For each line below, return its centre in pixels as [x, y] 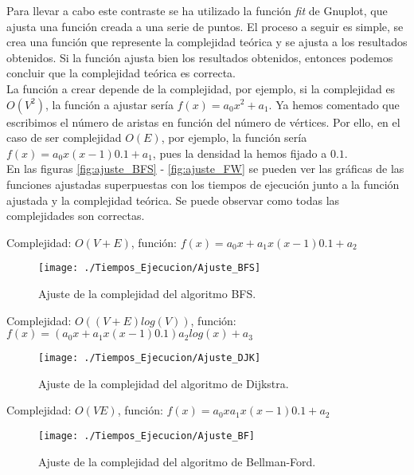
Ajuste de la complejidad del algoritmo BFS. [147, 293]
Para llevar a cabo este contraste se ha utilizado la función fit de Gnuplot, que [197, 10]
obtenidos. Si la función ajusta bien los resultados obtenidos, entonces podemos [200, 57]
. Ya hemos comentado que [334, 104]
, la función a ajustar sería [109, 104]
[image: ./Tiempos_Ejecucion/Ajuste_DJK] [150, 358]
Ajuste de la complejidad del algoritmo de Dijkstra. [164, 383]
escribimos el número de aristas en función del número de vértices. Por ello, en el [203, 122]
